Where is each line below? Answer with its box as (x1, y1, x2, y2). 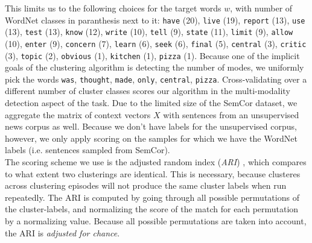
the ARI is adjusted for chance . (5, 226, 120, 239)
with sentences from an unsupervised (163, 108, 299, 121)
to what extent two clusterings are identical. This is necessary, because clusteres (5, 167, 301, 180)
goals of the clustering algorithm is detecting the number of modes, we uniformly (5, 61, 304, 74)
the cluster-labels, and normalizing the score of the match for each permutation (5, 203, 299, 215)
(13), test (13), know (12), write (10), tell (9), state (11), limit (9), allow (5, 25, 293, 38)
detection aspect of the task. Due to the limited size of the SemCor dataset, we (5, 96, 298, 109)
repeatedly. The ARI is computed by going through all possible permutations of (5, 191, 299, 203)
